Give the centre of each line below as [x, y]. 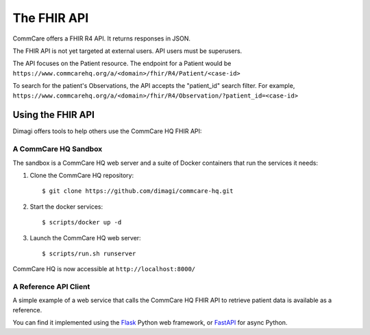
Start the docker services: [66, 207]
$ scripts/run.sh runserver [89, 253]
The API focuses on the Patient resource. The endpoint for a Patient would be [122, 63]
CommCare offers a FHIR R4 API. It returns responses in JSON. [102, 38]
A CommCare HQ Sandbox [58, 149]
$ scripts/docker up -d [82, 222]
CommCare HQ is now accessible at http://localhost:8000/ [104, 269]
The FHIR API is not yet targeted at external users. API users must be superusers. [127, 51]
